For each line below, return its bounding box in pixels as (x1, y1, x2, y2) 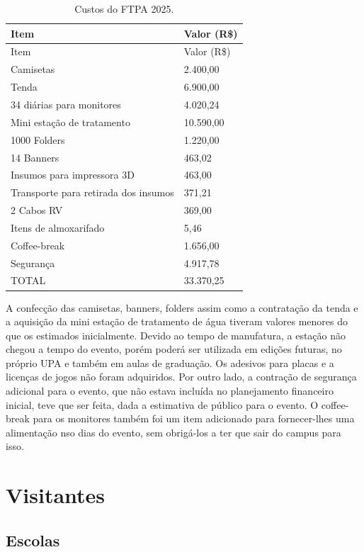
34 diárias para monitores (11, 96, 121, 111)
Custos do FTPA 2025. (74, 1, 174, 16)
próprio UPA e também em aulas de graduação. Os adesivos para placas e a (6, 355, 334, 370)
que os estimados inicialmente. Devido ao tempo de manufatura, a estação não (6, 327, 346, 342)
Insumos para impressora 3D (11, 167, 135, 182)
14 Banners (11, 150, 59, 164)
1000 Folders (11, 132, 65, 147)
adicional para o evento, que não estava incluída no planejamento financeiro (6, 383, 334, 398)
